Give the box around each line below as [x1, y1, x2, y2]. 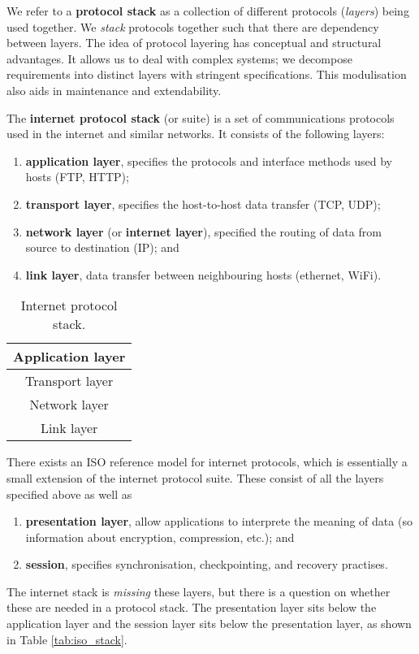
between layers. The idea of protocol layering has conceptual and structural [6, 34, 382, 51]
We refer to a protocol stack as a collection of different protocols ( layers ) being [6, 2, 409, 19]
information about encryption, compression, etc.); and [25, 528, 295, 545]
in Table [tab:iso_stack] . [6, 630, 127, 648]
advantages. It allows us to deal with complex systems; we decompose [6, 50, 352, 67]
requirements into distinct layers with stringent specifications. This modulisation [6, 66, 407, 83]
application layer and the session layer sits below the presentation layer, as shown [6, 615, 412, 632]
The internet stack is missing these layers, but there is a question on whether [6, 583, 391, 600]
